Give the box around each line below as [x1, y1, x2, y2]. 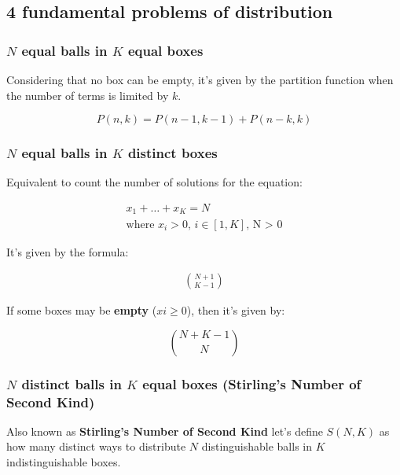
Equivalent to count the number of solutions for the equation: [6, 174, 303, 190]
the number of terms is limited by [6, 87, 169, 103]
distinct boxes [127, 143, 218, 163]
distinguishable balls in [201, 438, 313, 455]
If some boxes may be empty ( [6, 302, 157, 319]
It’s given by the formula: [6, 243, 129, 260]
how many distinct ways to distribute [6, 438, 186, 455]
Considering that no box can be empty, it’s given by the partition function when [6, 72, 394, 87]
